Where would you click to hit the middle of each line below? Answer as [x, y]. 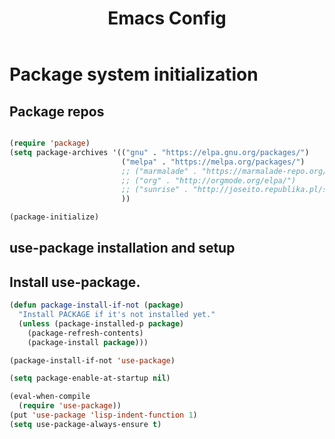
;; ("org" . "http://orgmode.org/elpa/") [208, 180]
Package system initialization [134, 74]
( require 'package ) [50, 143]
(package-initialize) [54, 217]
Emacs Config [167, 18]
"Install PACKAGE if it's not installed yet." [117, 315]
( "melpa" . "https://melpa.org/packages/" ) [213, 162]
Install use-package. [75, 282]
